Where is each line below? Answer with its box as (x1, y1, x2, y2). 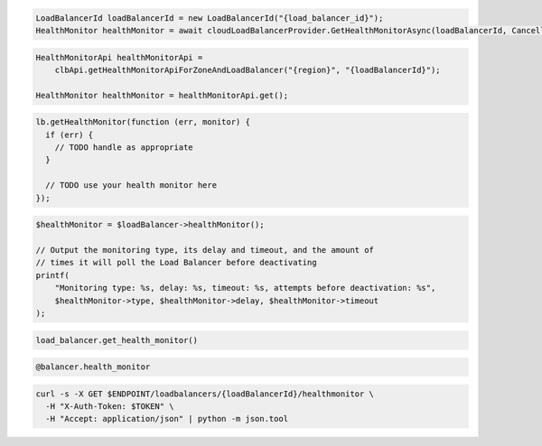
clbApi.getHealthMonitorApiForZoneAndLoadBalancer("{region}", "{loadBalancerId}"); (54, 64, 442, 75)
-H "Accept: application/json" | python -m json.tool (45, 413, 289, 424)
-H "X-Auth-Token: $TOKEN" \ (45, 402, 175, 412)
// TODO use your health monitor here (45, 181, 217, 190)
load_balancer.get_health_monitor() (35, 335, 199, 345)
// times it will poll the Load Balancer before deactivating (35, 257, 317, 268)
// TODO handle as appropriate (54, 143, 193, 153)
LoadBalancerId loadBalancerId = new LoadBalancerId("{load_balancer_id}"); (35, 13, 384, 23)
